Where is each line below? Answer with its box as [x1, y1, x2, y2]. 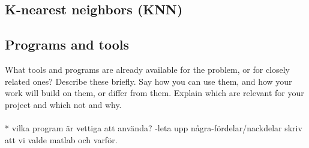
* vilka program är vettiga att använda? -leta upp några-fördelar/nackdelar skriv [5, 121, 302, 134]
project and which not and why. [5, 98, 122, 110]
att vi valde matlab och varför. [5, 133, 118, 146]
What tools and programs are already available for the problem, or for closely [5, 63, 290, 75]
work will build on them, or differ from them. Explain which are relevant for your [5, 87, 304, 99]
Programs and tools [5, 35, 130, 54]
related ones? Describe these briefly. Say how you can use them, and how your [5, 75, 292, 87]
